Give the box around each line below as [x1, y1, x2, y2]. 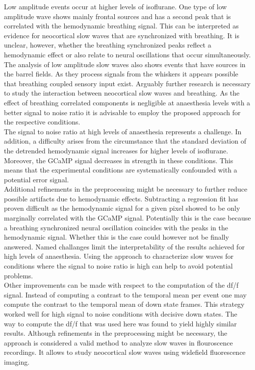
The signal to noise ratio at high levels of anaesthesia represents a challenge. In [4, 126, 242, 136]
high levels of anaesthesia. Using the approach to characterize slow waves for [4, 251, 234, 261]
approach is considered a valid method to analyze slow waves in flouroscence [4, 337, 233, 347]
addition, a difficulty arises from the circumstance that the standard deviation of [4, 136, 246, 146]
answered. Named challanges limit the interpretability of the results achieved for [4, 241, 245, 251]
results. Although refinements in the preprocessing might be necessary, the [4, 328, 228, 338]
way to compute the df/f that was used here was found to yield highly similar [4, 318, 237, 328]
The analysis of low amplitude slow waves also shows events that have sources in [4, 59, 246, 69]
